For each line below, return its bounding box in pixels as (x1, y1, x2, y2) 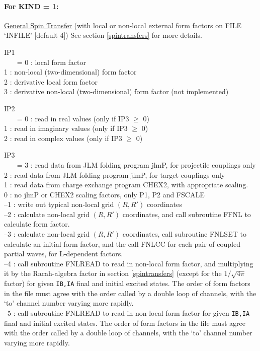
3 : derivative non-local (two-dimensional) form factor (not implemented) (4, 86, 229, 97)
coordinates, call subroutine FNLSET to (122, 229, 246, 239)
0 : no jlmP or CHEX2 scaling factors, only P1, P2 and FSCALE (4, 189, 205, 199)
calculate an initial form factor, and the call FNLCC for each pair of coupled (4, 238, 240, 249)
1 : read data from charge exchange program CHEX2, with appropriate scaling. (4, 179, 248, 190)
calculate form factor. (4, 219, 70, 229)
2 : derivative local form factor (4, 76, 98, 87)
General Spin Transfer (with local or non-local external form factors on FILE (4, 20, 242, 30)
